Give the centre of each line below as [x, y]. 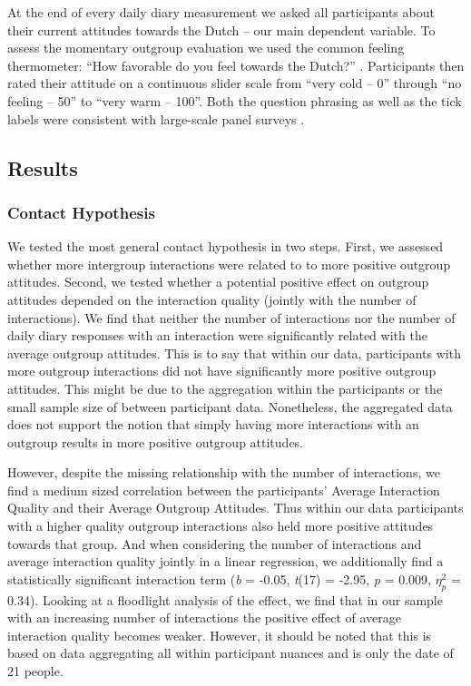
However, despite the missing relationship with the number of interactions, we [224, 472]
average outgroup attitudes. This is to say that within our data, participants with [234, 353]
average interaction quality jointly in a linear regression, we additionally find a [226, 561]
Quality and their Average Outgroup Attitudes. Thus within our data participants [235, 508]
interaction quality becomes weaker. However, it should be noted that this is [220, 635]
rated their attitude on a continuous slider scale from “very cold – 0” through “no [235, 83]
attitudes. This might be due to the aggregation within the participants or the [225, 388]
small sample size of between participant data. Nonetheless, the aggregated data [230, 406]
